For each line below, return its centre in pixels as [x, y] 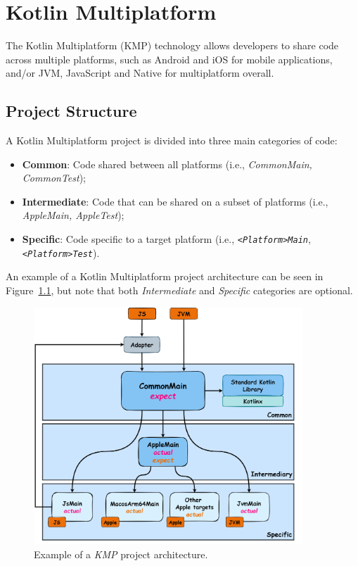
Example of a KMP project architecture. [121, 554]
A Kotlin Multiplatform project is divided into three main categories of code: [172, 140]
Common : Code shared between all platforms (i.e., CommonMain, [167, 164]
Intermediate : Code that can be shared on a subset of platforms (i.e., [175, 201]
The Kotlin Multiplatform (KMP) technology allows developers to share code [172, 45]
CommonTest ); [54, 178]
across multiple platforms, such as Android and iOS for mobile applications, [169, 59]
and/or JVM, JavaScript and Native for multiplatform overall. [140, 73]
